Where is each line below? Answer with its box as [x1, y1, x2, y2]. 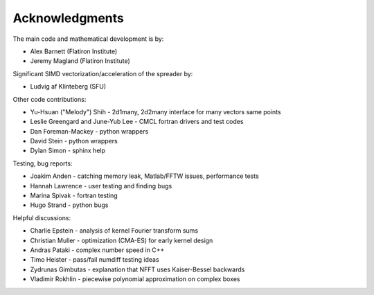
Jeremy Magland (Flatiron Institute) [30, 57, 131, 65]
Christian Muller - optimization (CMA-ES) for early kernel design [30, 236, 213, 244]
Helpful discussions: [12, 213, 71, 222]
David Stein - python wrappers [30, 137, 118, 145]
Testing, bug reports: [12, 159, 73, 168]
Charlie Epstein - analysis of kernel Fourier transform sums [30, 226, 199, 235]
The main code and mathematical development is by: [12, 35, 164, 43]
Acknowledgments [12, 10, 125, 26]
